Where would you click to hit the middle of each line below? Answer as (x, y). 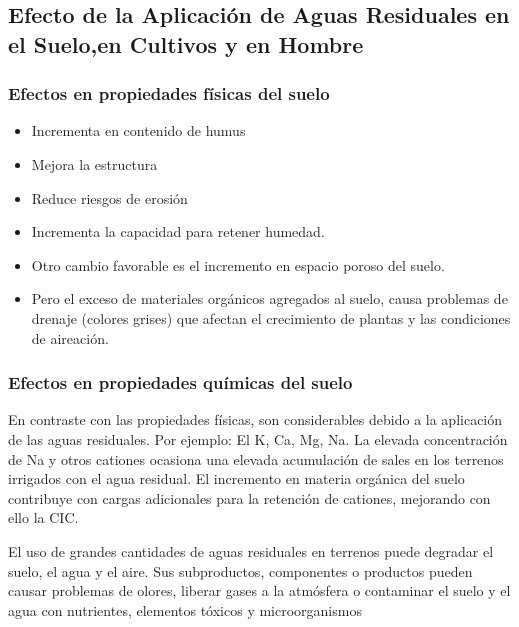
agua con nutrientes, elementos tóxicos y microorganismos (185, 609)
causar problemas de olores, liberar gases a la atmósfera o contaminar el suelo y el (259, 590)
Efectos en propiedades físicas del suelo (169, 93)
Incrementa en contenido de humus (138, 130)
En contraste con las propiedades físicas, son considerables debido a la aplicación (255, 419)
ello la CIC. (43, 517)
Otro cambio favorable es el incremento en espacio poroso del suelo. (238, 264)
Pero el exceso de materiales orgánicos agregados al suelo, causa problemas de (269, 298)
